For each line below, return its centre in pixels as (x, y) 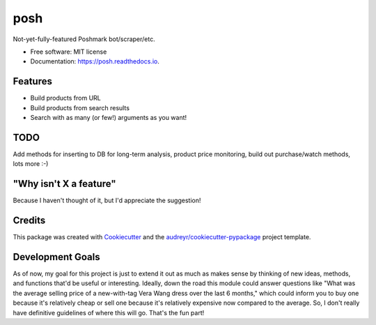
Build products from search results (80, 107)
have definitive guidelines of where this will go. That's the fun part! (109, 312)
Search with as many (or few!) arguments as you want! (109, 118)
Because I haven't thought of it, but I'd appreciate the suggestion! (107, 201)
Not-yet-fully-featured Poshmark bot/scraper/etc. (84, 39)
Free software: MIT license (69, 52)
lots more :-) (31, 164)
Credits (29, 221)
